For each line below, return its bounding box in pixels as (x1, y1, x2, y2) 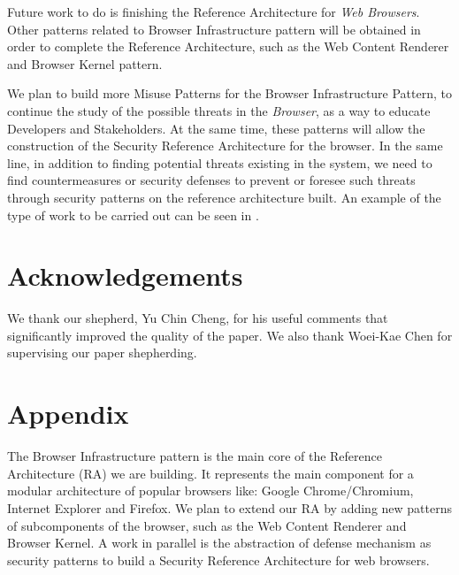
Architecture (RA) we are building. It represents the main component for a (7, 464, 414, 482)
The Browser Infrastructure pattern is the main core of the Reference (7, 447, 383, 465)
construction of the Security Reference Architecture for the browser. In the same (7, 136, 443, 155)
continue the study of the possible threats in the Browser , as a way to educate (7, 101, 431, 119)
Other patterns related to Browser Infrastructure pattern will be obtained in (7, 19, 421, 38)
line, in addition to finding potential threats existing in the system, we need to (7, 153, 432, 172)
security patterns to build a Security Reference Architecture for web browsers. (7, 550, 430, 569)
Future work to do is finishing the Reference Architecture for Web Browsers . (7, 3, 420, 20)
